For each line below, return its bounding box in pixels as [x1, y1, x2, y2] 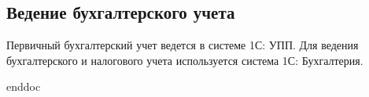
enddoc [6, 78, 41, 95]
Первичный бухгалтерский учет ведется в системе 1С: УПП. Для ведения [6, 37, 359, 53]
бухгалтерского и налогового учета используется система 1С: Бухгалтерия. [6, 52, 363, 68]
